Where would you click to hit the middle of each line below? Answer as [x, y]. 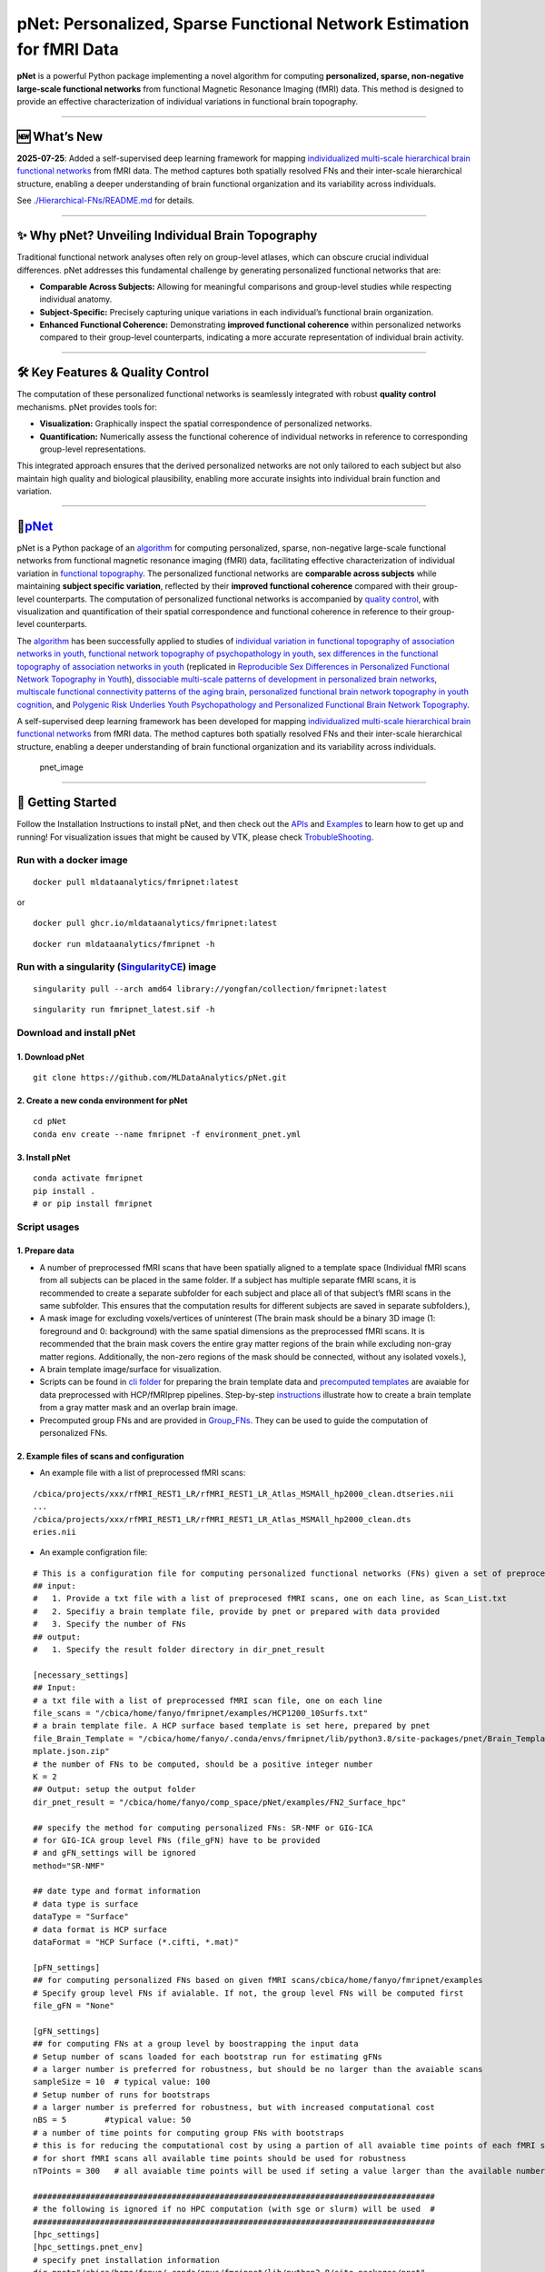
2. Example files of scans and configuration [101, 1456]
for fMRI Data [68, 49]
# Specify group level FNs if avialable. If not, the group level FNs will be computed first [248, 1993]
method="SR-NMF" [69, 1866]
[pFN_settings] [67, 1967]
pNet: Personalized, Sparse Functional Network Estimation [243, 24]
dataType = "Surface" [81, 1917]
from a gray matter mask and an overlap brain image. [139, 1408]
